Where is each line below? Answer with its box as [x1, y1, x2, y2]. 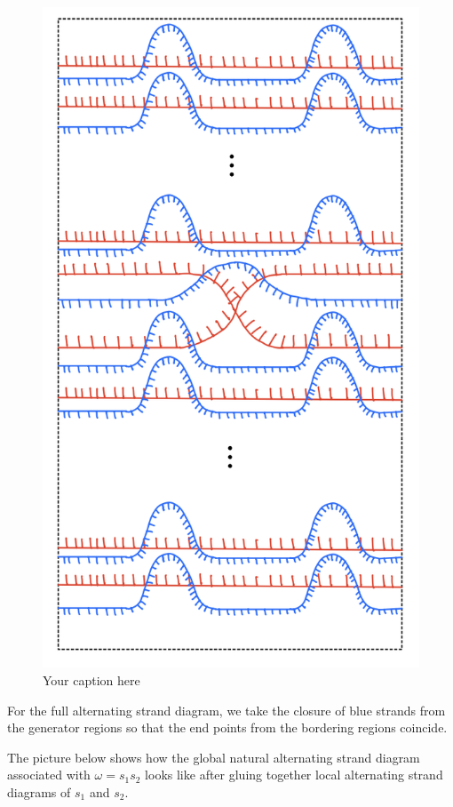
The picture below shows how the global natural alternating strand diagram [7, 747, 420, 766]
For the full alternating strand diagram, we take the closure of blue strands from [7, 700, 446, 719]
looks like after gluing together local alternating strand [145, 765, 443, 784]
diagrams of [7, 783, 71, 801]
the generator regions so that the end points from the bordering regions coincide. [7, 718, 448, 737]
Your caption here [43, 671, 140, 690]
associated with [7, 765, 91, 784]
